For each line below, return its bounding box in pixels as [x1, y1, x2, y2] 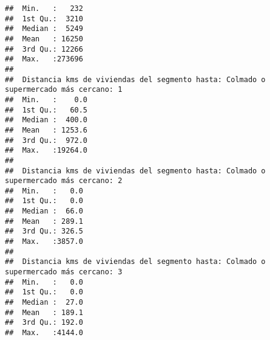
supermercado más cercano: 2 [5, 176, 123, 186]
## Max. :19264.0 [5, 146, 88, 155]
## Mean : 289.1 [5, 217, 83, 226]
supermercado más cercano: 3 [5, 268, 123, 277]
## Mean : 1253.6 [5, 125, 88, 134]
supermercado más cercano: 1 [5, 85, 123, 94]
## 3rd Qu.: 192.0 [5, 318, 83, 327]
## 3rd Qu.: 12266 [5, 44, 83, 54]
